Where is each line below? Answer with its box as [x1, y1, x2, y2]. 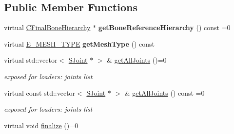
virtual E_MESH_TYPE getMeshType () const [4, 38, 155, 49]
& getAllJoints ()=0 [107, 55, 167, 65]
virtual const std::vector [4, 87, 76, 98]
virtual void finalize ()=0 [4, 120, 78, 130]
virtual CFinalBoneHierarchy [4, 22, 91, 33]
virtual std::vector [4, 55, 58, 65]
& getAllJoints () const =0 [124, 87, 205, 98]
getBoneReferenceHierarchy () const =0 [98, 22, 231, 33]
